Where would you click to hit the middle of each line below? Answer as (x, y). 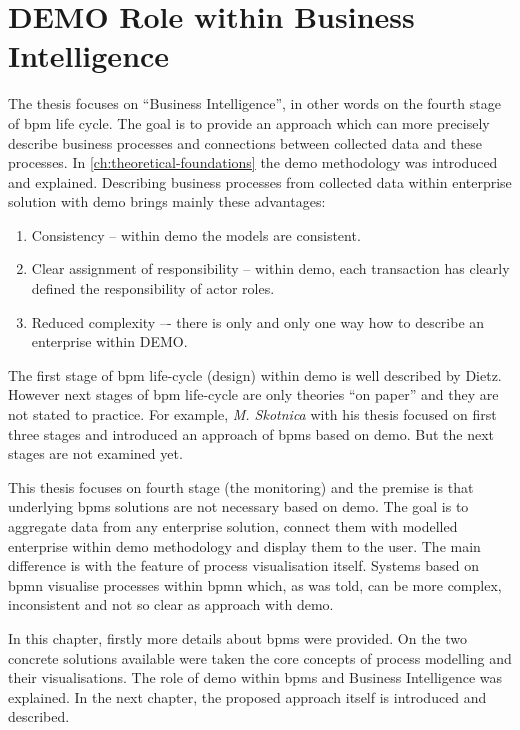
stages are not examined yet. (95, 453)
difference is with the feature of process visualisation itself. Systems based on (243, 565)
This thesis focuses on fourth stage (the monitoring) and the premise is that (241, 486)
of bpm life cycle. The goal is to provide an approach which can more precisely (249, 122)
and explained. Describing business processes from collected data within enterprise (260, 181)
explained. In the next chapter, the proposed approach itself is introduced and (247, 696)
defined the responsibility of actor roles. (153, 288)
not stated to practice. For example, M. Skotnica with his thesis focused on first (252, 414)
